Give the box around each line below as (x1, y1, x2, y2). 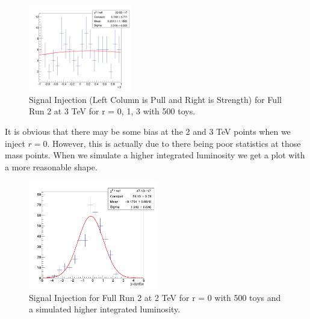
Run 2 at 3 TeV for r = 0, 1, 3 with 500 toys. (29, 105, 196, 117)
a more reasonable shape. (5, 160, 98, 173)
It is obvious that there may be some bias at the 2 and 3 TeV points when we (5, 125, 291, 137)
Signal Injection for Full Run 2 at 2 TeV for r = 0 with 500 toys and (29, 291, 281, 303)
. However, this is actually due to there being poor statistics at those (47, 137, 301, 149)
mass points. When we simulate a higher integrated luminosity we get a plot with (5, 149, 305, 161)
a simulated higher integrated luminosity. (29, 303, 181, 315)
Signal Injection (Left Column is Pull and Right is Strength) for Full (29, 93, 282, 105)
